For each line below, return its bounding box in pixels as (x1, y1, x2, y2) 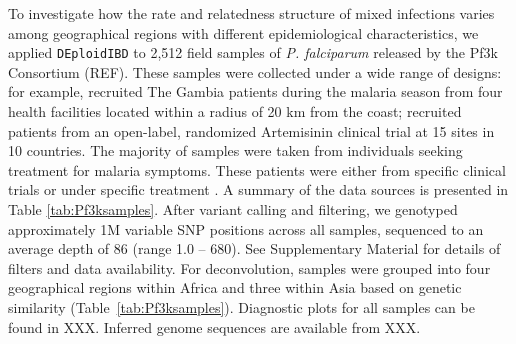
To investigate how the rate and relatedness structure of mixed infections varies (8, 3, 495, 23)
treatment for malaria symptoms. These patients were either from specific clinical (8, 159, 506, 180)
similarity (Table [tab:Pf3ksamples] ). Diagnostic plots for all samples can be (8, 296, 475, 317)
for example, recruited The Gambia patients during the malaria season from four (8, 81, 503, 102)
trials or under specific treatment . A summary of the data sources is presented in (8, 179, 509, 200)
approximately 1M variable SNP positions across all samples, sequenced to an (8, 218, 484, 239)
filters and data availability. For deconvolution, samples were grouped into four (8, 257, 491, 278)
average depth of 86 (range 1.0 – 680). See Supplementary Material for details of (8, 238, 501, 259)
